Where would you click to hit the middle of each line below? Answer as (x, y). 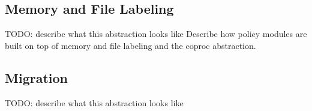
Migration (36, 77)
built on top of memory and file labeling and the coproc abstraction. (130, 45)
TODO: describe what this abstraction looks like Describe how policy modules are (156, 34)
